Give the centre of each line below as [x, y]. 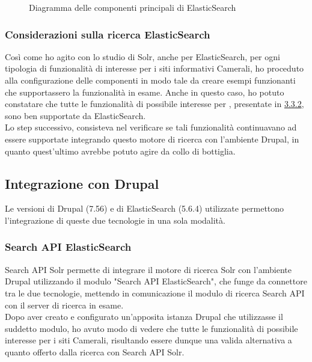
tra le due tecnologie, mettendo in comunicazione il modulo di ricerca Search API [155, 293]
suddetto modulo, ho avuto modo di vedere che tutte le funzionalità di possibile [151, 328]
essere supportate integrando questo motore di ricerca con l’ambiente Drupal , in [152, 139]
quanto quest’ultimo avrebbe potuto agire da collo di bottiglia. [120, 151]
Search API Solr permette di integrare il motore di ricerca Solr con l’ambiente [148, 269]
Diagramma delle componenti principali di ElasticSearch [133, 7]
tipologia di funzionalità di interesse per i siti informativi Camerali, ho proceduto [154, 68]
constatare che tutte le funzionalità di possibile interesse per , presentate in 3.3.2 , [154, 104]
